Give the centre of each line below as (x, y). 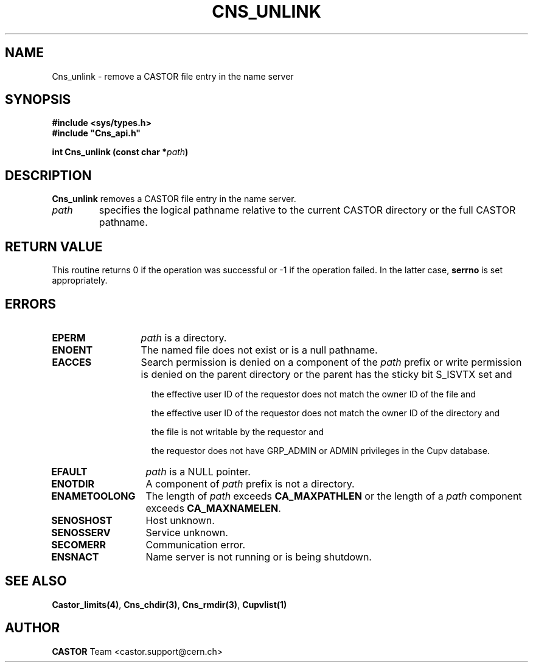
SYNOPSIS (38, 100)
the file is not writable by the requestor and (237, 431)
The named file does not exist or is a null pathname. (259, 350)
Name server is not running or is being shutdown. (259, 557)
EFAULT (69, 471)
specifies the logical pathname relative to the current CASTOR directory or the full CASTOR (307, 210)
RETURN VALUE (54, 246)
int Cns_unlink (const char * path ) (120, 152)
